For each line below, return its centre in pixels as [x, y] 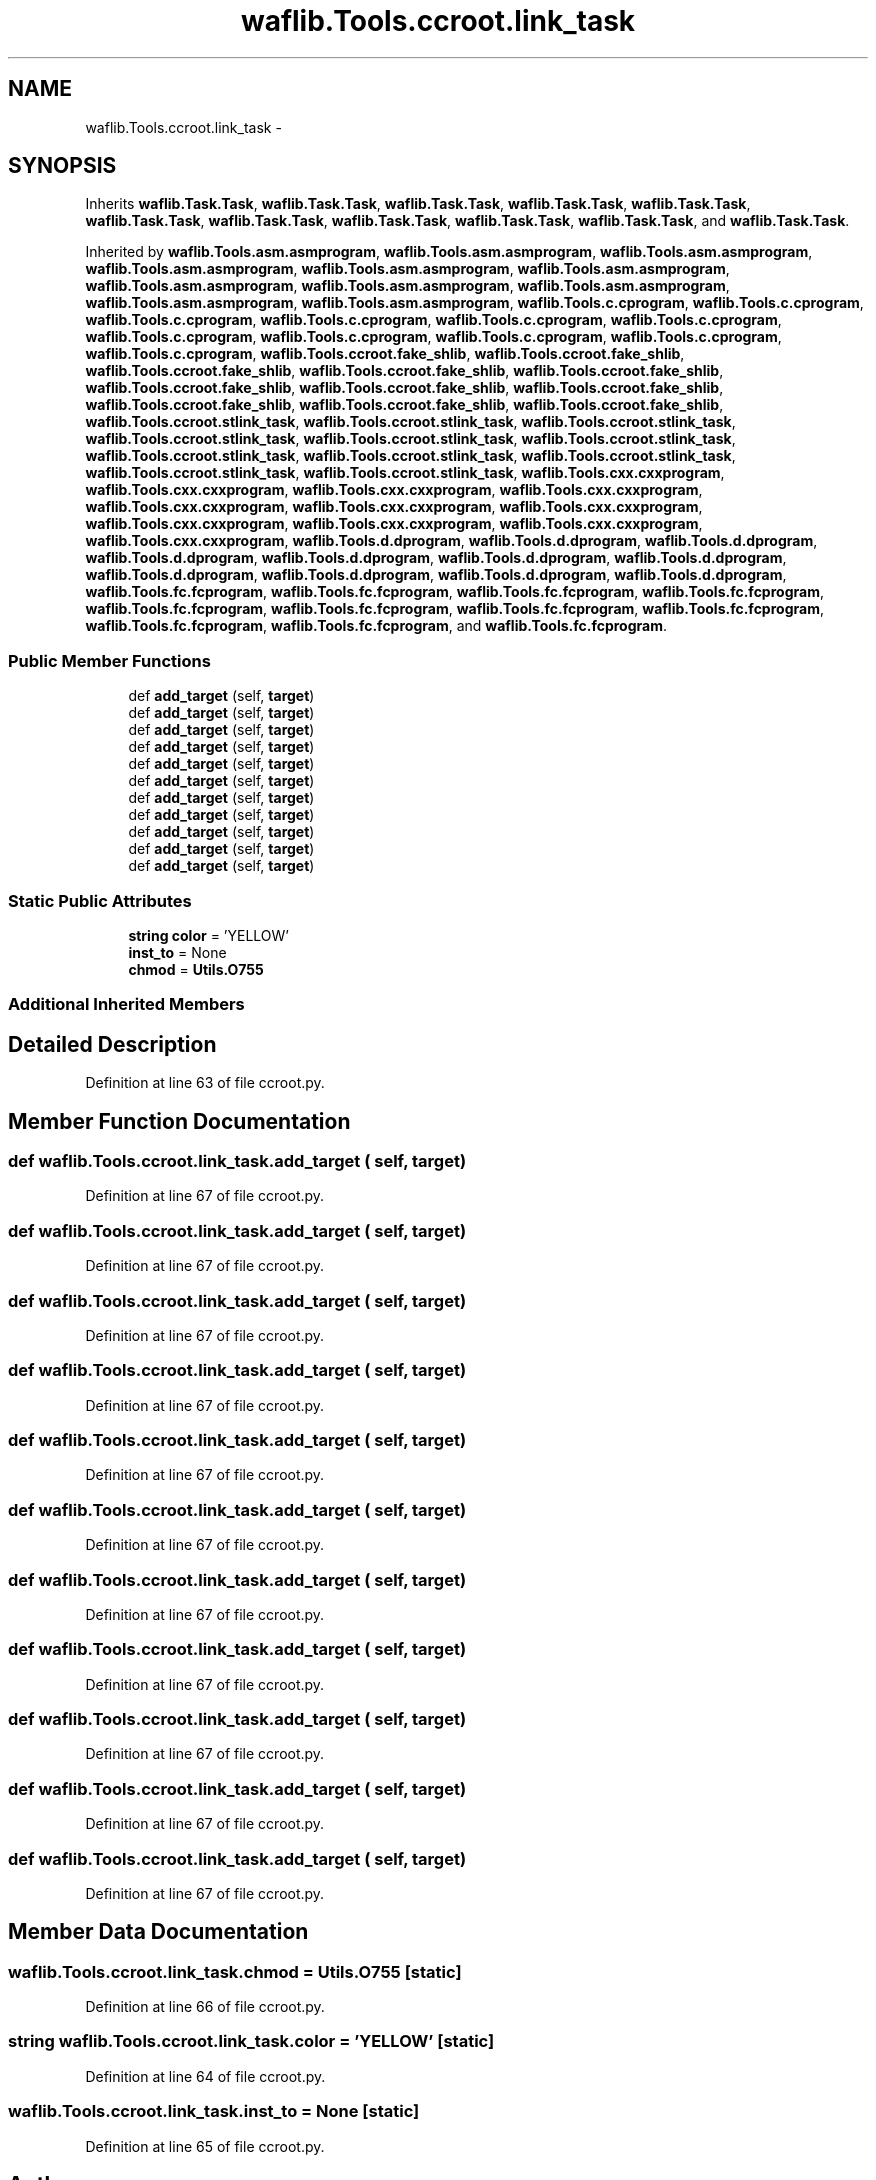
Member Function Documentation [179, 1121]
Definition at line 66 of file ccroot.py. [205, 2007]
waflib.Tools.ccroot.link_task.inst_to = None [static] [214, 2111]
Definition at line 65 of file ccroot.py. [205, 2146]
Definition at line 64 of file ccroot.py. [205, 2076]
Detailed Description [112, 1044]
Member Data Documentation [158, 1932]
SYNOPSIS [62, 166]
